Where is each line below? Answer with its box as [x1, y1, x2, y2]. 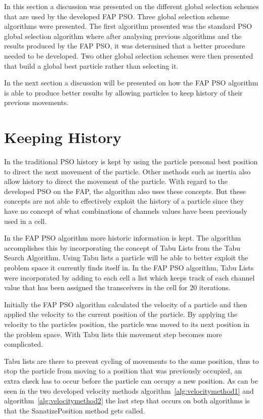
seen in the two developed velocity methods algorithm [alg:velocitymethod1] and [4, 385, 254, 396]
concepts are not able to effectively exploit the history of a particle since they [4, 196, 244, 206]
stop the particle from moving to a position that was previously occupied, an [4, 365, 242, 376]
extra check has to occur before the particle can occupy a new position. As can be [4, 375, 258, 386]
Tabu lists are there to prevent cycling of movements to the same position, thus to [4, 355, 259, 366]
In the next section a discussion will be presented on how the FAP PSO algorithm [4, 77, 258, 88]
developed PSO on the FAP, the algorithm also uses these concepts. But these [4, 185, 246, 196]
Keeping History [4, 127, 122, 148]
